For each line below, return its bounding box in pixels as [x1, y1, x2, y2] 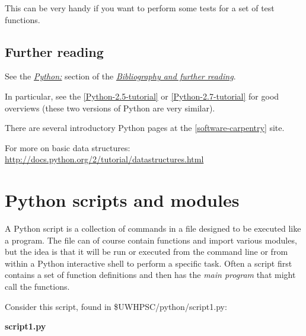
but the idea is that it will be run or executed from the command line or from [5, 245, 288, 258]
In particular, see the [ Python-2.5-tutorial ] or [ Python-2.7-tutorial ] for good [5, 89, 279, 102]
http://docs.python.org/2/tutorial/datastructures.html [5, 153, 204, 165]
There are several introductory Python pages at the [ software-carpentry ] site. [5, 121, 285, 134]
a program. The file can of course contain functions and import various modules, [5, 233, 297, 246]
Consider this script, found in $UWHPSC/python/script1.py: [5, 300, 227, 312]
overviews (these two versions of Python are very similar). [5, 101, 215, 114]
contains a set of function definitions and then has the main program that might [5, 268, 296, 281]
